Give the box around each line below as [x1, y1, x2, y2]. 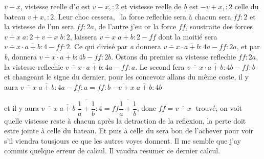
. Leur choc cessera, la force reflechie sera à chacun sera [54, 11, 231, 22]
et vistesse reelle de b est [121, 1, 199, 11]
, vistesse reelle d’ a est [20, 1, 91, 11]
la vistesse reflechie [4, 61, 63, 72]
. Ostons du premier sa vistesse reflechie [111, 51, 236, 62]
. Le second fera [135, 61, 185, 72]
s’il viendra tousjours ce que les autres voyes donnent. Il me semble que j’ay [4, 135, 241, 146]
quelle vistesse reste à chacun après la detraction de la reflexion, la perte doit [4, 115, 246, 126]
